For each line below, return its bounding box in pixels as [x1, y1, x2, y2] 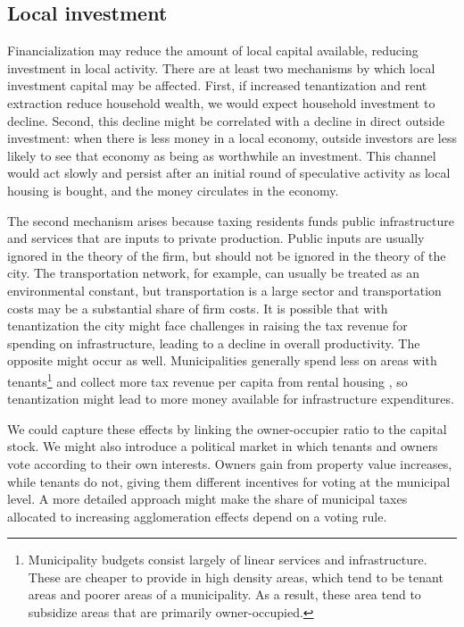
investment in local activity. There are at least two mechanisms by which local [7, 58, 435, 77]
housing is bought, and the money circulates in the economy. [7, 180, 339, 199]
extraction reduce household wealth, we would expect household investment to [7, 93, 435, 112]
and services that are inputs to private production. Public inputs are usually [7, 229, 425, 247]
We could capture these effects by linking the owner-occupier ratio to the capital [7, 419, 447, 438]
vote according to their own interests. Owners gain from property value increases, [7, 454, 452, 472]
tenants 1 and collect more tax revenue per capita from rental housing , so [7, 369, 408, 390]
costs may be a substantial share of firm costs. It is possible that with [7, 298, 388, 317]
